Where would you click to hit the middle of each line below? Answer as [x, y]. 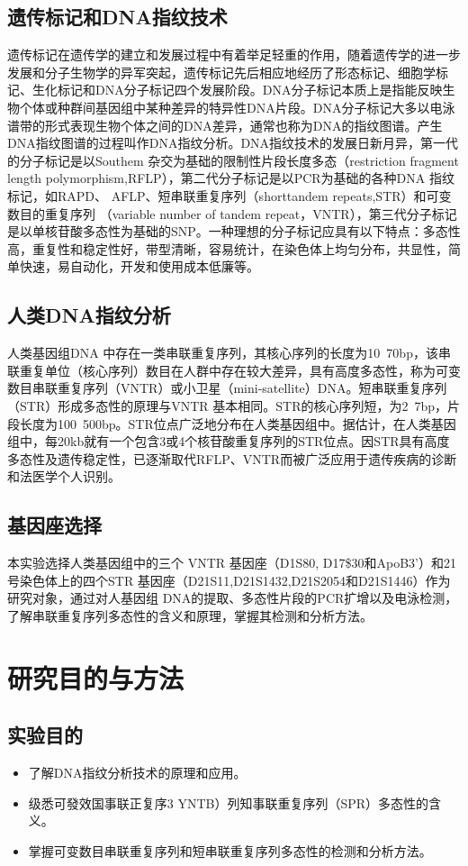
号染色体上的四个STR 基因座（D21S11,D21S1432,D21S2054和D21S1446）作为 [229, 580]
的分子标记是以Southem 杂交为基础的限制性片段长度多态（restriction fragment [233, 160]
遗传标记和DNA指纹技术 [117, 17]
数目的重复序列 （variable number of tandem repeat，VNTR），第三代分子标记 [232, 213]
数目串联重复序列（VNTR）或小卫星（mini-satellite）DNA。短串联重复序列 [227, 388]
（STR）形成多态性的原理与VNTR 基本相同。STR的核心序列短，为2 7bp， [228, 405]
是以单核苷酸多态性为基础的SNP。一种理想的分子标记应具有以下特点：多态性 [234, 231]
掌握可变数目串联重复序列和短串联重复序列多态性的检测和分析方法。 [230, 850]
